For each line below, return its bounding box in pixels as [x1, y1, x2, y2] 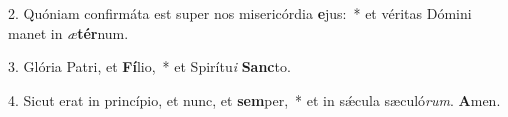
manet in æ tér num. [8, 22, 129, 43]
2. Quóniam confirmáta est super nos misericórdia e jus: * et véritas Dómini [8, 3, 472, 23]
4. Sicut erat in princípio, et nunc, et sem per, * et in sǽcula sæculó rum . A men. [8, 89, 501, 110]
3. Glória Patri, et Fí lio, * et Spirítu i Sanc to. [8, 56, 291, 77]
